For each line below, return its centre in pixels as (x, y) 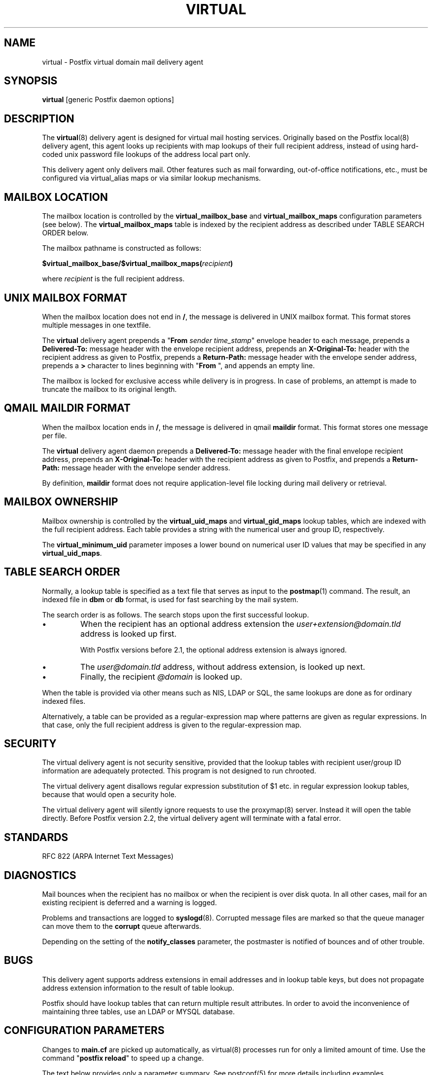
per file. (54, 435)
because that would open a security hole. (109, 795)
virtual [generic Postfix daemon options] (108, 100)
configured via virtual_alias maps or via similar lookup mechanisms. (151, 178)
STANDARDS (36, 837)
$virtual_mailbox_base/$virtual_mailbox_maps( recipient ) (138, 264)
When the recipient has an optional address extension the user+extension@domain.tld (241, 624)
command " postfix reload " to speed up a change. (123, 1058)
